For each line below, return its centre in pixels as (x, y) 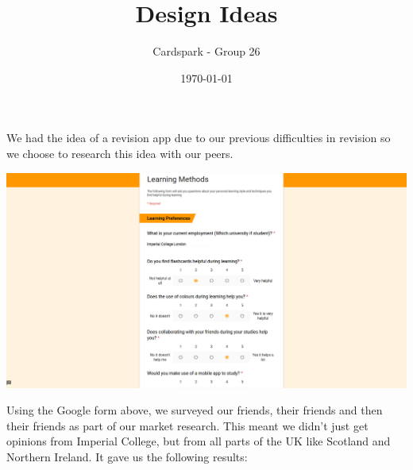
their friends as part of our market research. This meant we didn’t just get (187, 425)
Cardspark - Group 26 (206, 51)
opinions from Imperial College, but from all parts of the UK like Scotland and (199, 441)
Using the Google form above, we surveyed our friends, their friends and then (195, 410)
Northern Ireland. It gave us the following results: (127, 457)
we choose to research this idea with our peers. (120, 153)
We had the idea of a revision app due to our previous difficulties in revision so (199, 138)
